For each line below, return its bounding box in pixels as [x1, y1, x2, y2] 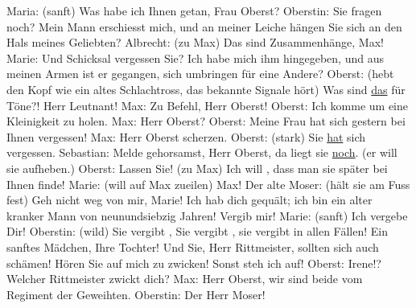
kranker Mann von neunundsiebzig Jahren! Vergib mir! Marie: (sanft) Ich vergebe [6, 207, 408, 224]
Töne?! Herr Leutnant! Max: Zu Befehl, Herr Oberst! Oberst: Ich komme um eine [6, 97, 409, 113]
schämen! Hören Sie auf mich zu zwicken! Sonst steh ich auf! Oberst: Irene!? [6, 254, 381, 271]
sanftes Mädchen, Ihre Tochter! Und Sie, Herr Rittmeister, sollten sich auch [6, 238, 379, 255]
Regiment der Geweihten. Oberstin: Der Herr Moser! [6, 285, 266, 302]
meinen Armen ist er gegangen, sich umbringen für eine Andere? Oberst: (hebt [6, 65, 394, 82]
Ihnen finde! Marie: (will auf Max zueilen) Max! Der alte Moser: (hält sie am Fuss [6, 175, 410, 192]
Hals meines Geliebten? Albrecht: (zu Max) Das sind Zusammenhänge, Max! [6, 34, 384, 51]
